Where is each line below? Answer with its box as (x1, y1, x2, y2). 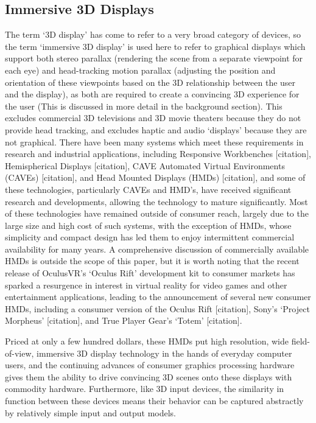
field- (291, 335, 311, 348)
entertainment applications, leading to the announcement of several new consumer (5, 290, 311, 303)
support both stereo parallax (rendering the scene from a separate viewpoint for (5, 52, 303, 65)
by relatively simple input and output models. (5, 406, 177, 419)
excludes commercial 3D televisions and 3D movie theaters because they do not (5, 111, 301, 124)
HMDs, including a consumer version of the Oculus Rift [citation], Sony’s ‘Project (5, 302, 310, 315)
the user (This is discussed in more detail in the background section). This (5, 99, 283, 112)
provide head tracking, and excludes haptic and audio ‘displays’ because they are (5, 123, 307, 136)
